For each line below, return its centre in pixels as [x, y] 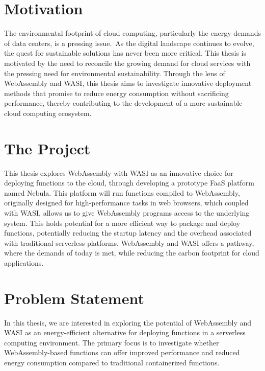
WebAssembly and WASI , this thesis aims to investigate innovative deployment [128, 83]
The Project [47, 148]
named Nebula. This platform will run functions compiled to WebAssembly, [122, 192]
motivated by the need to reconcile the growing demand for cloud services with [127, 63]
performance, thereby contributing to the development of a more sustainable [123, 103]
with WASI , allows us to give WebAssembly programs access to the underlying [127, 212]
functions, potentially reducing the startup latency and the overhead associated [128, 233]
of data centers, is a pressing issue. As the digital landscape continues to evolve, [129, 43]
